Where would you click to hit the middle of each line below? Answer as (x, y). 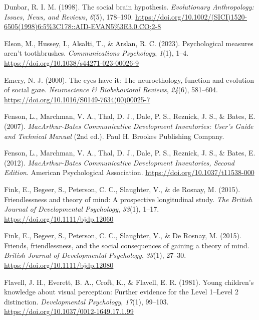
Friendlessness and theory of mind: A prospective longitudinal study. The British (128, 199)
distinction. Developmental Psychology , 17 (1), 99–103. (86, 301)
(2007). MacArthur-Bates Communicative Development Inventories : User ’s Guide (129, 126)
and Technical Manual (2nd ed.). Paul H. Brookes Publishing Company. (114, 136)
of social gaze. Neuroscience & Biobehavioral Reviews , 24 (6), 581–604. (111, 90)
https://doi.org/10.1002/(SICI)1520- (191, 16)
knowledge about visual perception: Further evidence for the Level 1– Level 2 (121, 292)
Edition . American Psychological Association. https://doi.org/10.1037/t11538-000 (129, 172)
